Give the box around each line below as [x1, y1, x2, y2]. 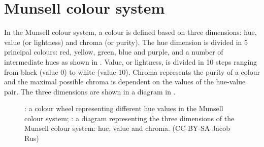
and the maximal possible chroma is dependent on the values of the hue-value [4, 76, 246, 87]
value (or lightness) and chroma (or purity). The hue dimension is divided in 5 [4, 36, 248, 47]
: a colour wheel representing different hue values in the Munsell [24, 103, 223, 114]
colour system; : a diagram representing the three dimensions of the [24, 113, 235, 123]
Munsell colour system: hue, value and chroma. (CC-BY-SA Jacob [24, 123, 230, 133]
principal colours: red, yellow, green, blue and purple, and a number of [4, 46, 223, 57]
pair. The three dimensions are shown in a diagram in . [4, 86, 176, 96]
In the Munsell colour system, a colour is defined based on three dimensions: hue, [4, 27, 257, 37]
